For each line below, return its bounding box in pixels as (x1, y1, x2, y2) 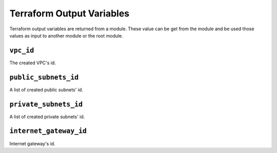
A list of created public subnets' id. (9, 86, 83, 92)
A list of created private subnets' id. (9, 113, 85, 120)
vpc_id (9, 46, 34, 54)
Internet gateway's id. (9, 140, 56, 146)
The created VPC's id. (9, 60, 56, 66)
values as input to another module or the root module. (9, 32, 123, 39)
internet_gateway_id (9, 127, 87, 136)
